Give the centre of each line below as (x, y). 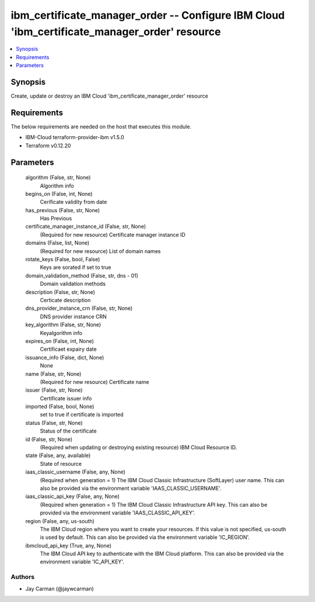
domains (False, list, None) (57, 243)
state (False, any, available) (58, 455)
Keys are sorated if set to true (76, 267)
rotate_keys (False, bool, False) (63, 260)
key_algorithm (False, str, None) (63, 325)
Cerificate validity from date (73, 202)
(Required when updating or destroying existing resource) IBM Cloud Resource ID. (139, 448)
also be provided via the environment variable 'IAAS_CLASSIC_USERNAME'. (131, 488)
